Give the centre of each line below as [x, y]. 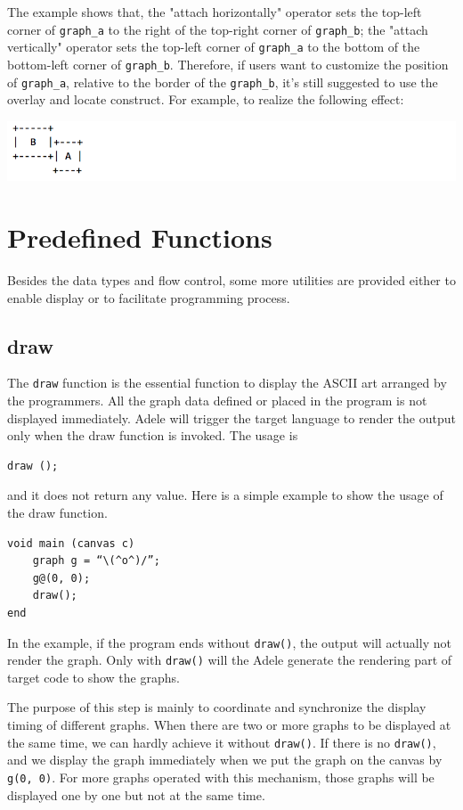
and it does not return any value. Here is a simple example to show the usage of [225, 495]
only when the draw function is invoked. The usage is [153, 435]
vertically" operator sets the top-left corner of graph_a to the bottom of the [214, 47]
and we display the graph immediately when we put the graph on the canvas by [225, 760]
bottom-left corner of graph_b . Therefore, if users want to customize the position [228, 64]
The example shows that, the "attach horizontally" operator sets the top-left [215, 12]
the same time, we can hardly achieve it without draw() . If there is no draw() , [222, 742]
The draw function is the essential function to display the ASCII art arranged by [227, 383]
